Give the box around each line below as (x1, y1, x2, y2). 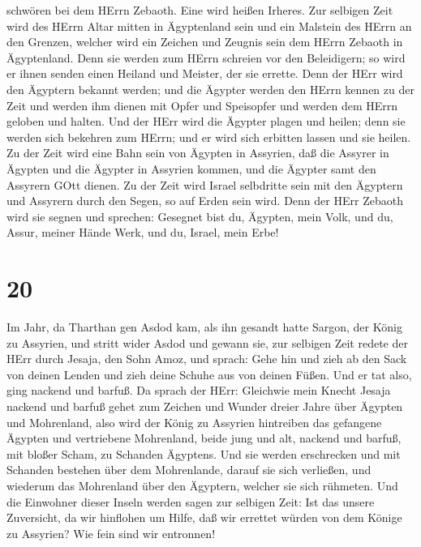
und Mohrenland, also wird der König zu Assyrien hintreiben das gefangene (6, 413, 382, 430)
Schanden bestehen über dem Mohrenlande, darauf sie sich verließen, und (6, 461, 372, 478)
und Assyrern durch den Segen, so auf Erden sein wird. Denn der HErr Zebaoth (6, 192, 403, 209)
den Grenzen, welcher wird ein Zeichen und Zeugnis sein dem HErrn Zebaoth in (6, 33, 403, 50)
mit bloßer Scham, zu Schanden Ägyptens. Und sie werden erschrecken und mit (6, 445, 401, 462)
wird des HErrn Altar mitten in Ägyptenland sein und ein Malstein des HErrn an (6, 17, 412, 34)
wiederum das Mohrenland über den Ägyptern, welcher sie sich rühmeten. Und (6, 476, 398, 494)
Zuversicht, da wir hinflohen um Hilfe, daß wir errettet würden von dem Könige (6, 509, 402, 526)
